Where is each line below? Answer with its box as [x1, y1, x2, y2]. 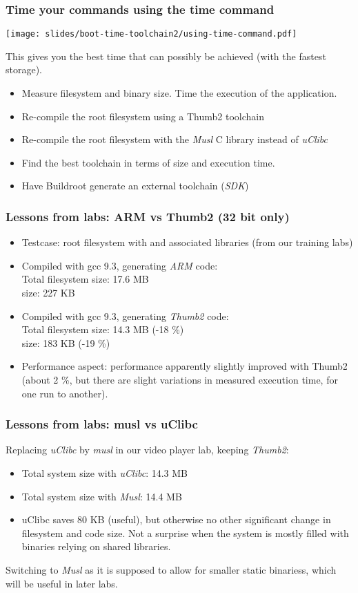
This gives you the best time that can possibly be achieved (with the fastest [6, 48, 326, 63]
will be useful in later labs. [6, 576, 118, 590]
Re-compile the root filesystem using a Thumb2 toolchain [21, 109, 265, 123]
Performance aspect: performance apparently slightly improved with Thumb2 [21, 359, 348, 373]
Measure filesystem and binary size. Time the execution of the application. [21, 86, 337, 100]
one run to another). [21, 386, 108, 400]
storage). [6, 62, 43, 77]
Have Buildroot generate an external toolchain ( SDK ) [21, 178, 249, 193]
